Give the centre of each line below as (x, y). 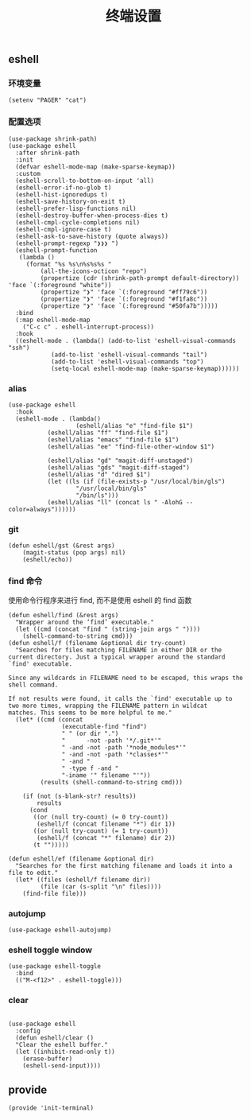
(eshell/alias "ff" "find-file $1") (108, 433)
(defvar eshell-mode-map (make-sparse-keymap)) (96, 167)
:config (28, 1031)
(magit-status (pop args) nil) (74, 553)
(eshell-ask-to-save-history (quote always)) (92, 236)
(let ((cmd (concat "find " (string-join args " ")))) (108, 629)
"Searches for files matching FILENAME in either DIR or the (119, 650)
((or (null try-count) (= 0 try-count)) (101, 817)
